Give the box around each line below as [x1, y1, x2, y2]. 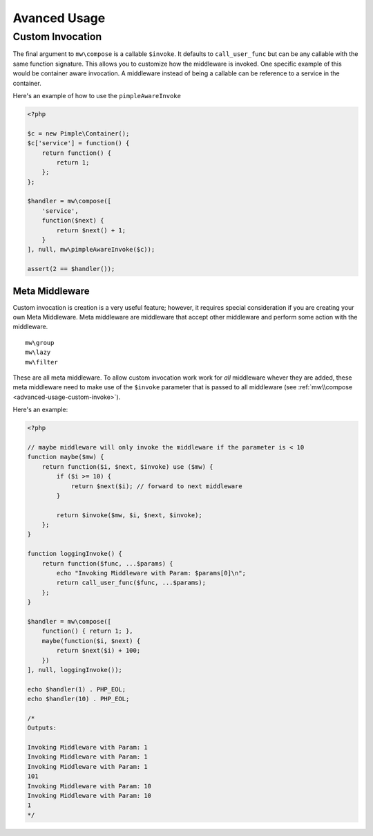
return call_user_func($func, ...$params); [56, 579, 207, 587]
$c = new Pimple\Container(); [27, 129, 130, 138]
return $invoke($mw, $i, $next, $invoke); [56, 511, 203, 519]
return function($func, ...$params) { [41, 559, 173, 567]
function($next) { [41, 216, 104, 225]
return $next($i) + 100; [56, 647, 141, 655]
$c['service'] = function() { [27, 139, 130, 147]
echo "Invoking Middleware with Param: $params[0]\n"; [56, 569, 247, 577]
